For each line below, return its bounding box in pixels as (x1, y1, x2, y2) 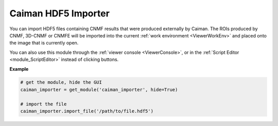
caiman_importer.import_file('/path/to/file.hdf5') (20, 108, 154, 114)
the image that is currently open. (9, 40, 79, 46)
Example (9, 66, 29, 72)
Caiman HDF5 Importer (9, 8, 110, 19)
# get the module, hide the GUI (20, 79, 102, 86)
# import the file (20, 101, 67, 107)
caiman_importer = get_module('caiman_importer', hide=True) (20, 87, 178, 92)
